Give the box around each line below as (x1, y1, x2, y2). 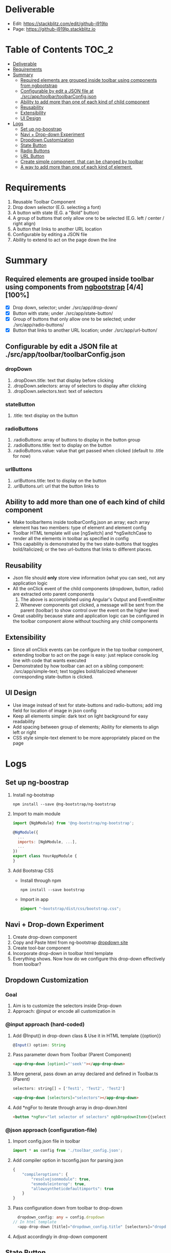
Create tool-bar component (12, 944, 70, 951)
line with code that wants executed (12, 658, 87, 664)
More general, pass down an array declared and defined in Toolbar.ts (12, 1071, 158, 1077)
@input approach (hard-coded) (5, 1021, 85, 1028)
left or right (12, 729, 37, 735)
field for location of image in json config (12, 707, 97, 713)
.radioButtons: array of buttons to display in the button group (12, 437, 140, 443)
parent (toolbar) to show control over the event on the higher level (20, 607, 159, 614)
